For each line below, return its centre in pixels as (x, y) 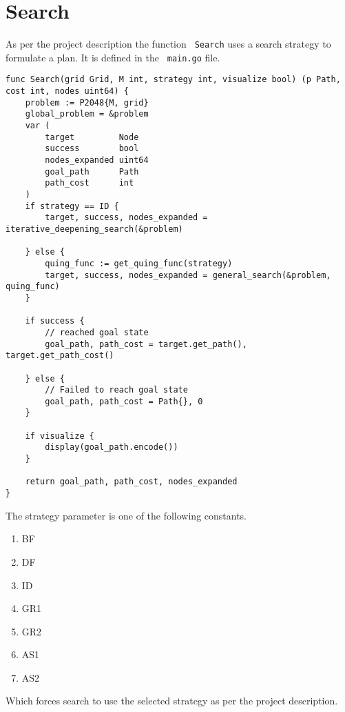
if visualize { (60, 436)
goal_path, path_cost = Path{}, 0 (124, 401)
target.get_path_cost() (60, 356)
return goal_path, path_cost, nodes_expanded (131, 482)
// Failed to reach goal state (116, 390)
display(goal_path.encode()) (112, 447)
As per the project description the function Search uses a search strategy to (168, 44)
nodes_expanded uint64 (97, 160)
